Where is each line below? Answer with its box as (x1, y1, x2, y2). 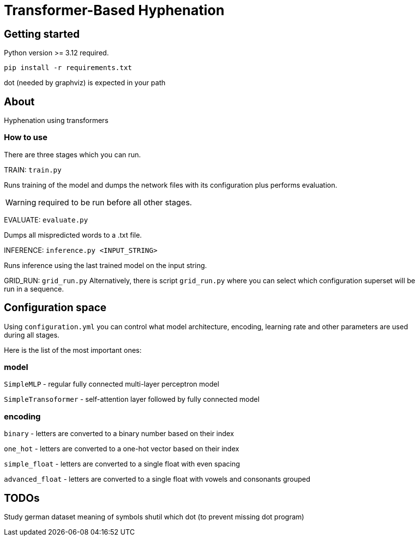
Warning (5, 197, 36, 207)
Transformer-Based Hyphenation (4, 2, 224, 19)
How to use (4, 132, 48, 143)
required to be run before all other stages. (38, 197, 192, 207)
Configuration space (4, 301, 107, 314)
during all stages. (4, 330, 60, 339)
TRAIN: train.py (4, 165, 62, 174)
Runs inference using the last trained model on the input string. (4, 261, 207, 270)
